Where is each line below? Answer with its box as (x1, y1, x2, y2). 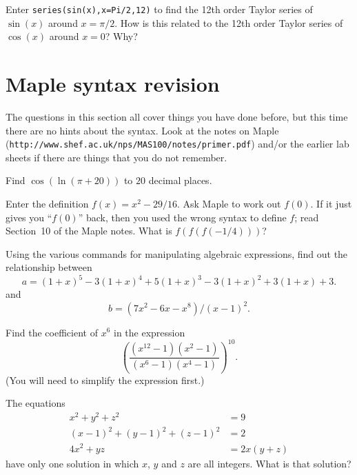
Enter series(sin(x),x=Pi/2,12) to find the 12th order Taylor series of (6, 2, 313, 16)
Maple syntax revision (6, 70, 220, 98)
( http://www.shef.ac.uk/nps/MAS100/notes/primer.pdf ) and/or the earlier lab (6, 137, 349, 151)
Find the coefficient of (6, 325, 98, 339)
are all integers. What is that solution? (187, 456, 351, 470)
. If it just (310, 196, 352, 210)
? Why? (105, 29, 138, 43)
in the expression (114, 325, 185, 339)
